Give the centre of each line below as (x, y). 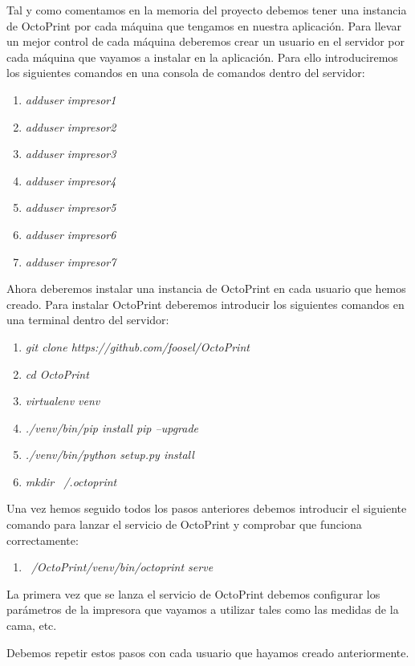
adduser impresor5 (71, 207)
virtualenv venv (63, 401)
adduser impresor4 (71, 180)
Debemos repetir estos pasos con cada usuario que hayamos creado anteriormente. (208, 652)
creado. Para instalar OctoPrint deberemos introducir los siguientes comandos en (205, 304)
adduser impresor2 (71, 126)
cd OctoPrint (57, 374)
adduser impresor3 (71, 154)
